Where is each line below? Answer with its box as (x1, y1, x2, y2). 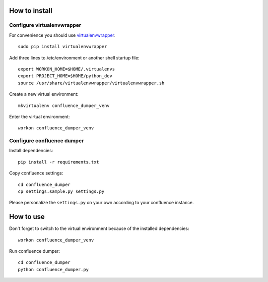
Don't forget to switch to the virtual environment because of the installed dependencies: (9, 226, 190, 231)
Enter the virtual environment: (9, 113, 70, 119)
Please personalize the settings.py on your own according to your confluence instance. (9, 200, 194, 206)
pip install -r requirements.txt (18, 159, 99, 165)
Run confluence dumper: (9, 248, 60, 254)
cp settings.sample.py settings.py (18, 188, 105, 194)
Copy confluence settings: (9, 170, 64, 176)
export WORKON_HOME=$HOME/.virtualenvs (18, 66, 115, 72)
